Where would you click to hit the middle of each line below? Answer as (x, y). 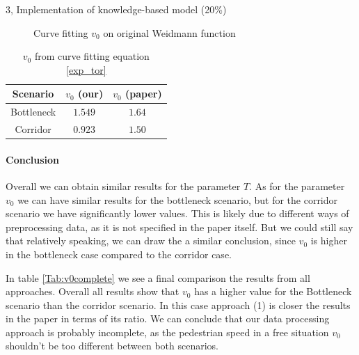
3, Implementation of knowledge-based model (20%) (116, 9)
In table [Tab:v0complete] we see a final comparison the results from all (158, 277)
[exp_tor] (86, 69)
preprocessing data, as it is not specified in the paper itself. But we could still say (179, 227)
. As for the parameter (297, 186)
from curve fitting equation (92, 56)
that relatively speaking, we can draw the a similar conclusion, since (151, 240)
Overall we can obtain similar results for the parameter (123, 186)
